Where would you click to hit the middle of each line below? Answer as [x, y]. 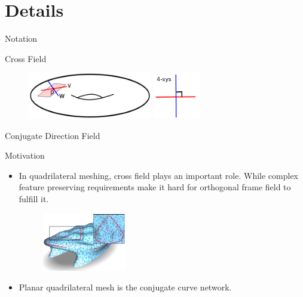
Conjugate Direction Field [53, 135]
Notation [21, 38]
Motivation [25, 155]
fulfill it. [34, 199]
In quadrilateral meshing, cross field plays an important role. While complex [158, 175]
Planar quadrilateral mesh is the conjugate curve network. [125, 287]
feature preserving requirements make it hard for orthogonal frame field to [155, 187]
